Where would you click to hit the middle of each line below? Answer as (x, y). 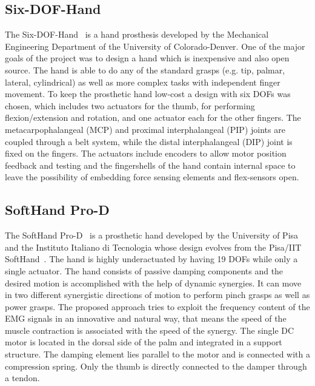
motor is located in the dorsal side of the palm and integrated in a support (144, 342)
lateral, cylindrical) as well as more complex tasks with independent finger (143, 82)
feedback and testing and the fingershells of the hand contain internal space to (150, 165)
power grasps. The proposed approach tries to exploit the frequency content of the (157, 306)
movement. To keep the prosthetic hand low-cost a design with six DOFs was (148, 94)
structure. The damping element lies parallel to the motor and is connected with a (157, 354)
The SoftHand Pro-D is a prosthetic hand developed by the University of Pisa (152, 235)
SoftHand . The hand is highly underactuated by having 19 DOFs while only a (151, 259)
